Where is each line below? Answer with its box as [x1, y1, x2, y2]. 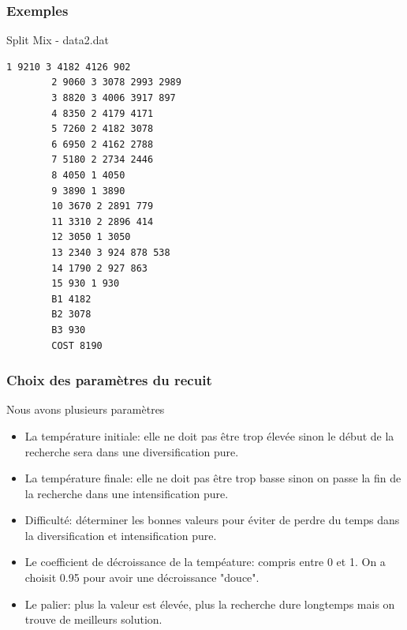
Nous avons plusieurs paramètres [6, 401, 165, 418]
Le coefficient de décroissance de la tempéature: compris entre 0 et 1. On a [24, 553, 386, 570]
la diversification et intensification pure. [24, 527, 217, 543]
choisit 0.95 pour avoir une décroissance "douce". [24, 569, 260, 586]
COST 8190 [51, 339, 103, 351]
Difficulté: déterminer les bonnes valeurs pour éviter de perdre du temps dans [24, 512, 400, 528]
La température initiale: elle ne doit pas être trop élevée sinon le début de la [24, 427, 394, 444]
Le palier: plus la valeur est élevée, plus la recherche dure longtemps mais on [24, 595, 395, 612]
